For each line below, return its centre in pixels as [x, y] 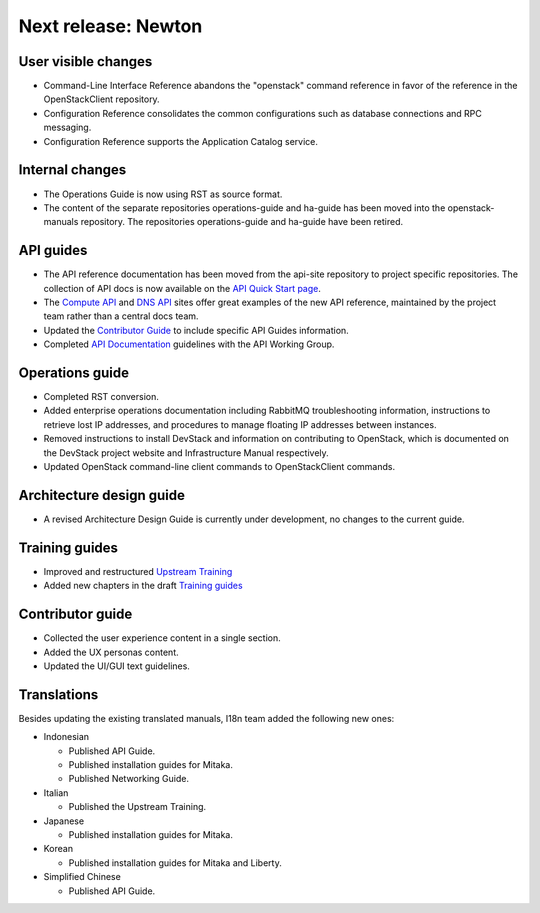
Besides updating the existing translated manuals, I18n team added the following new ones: [206, 718]
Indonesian [66, 737]
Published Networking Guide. [129, 779]
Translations [58, 694]
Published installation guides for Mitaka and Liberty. [175, 862]
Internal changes [72, 170]
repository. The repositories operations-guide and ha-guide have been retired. [242, 222]
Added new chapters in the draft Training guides [143, 586]
